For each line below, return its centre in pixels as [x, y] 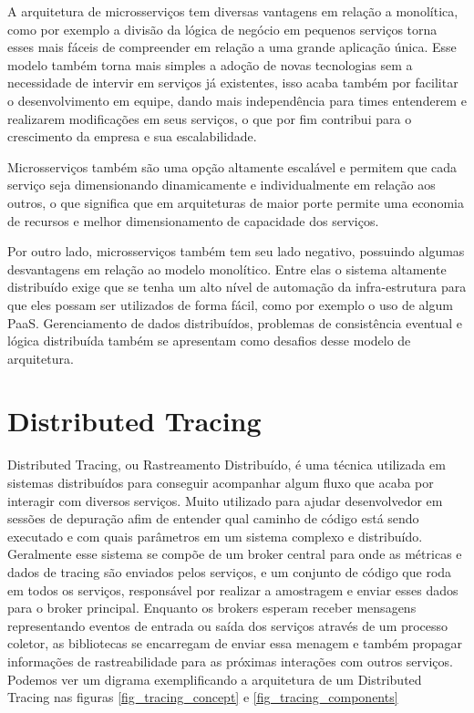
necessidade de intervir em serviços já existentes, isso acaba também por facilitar [233, 83]
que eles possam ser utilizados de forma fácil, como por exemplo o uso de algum [230, 304]
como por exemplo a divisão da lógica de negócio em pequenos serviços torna [222, 29]
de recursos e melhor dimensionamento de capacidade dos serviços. [193, 220]
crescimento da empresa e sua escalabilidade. [132, 136]
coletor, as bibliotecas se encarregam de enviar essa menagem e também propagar [235, 643]
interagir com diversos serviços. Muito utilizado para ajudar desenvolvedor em [225, 500]
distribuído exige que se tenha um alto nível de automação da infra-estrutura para [237, 287]
